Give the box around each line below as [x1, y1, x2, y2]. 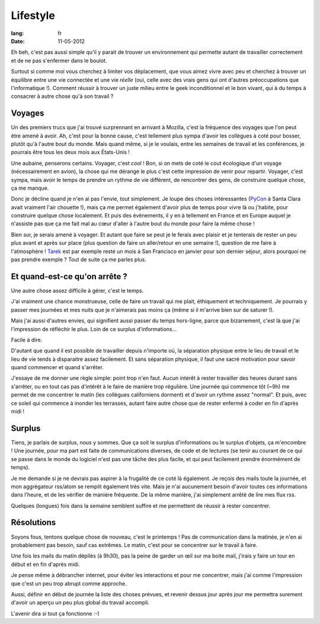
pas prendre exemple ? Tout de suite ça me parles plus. [11, 256, 146, 263]
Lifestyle [11, 9, 56, 22]
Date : [11, 37, 25, 44]
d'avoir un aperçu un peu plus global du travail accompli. [11, 599, 150, 606]
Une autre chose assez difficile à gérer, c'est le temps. [11, 287, 144, 294]
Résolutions [11, 517, 56, 527]
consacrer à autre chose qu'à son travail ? [11, 92, 114, 100]
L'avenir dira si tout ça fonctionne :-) [11, 610, 100, 617]
